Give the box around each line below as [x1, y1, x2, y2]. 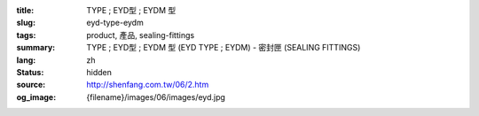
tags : [16, 29, 36, 40]
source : [16, 80, 46, 90]
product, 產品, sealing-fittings [86, 29, 195, 40]
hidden [86, 66, 113, 77]
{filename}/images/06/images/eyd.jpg [86, 91, 226, 102]
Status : [16, 66, 44, 77]
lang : [16, 54, 36, 66]
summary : [16, 43, 56, 53]
